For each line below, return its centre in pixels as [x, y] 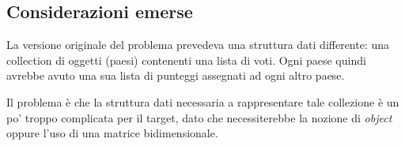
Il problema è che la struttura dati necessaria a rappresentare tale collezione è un [203, 101]
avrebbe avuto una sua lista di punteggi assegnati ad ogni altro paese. [176, 75]
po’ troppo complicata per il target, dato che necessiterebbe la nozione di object [199, 117]
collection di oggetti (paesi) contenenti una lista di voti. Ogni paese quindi [186, 60]
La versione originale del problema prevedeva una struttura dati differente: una [198, 45]
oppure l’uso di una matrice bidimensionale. [112, 133]
